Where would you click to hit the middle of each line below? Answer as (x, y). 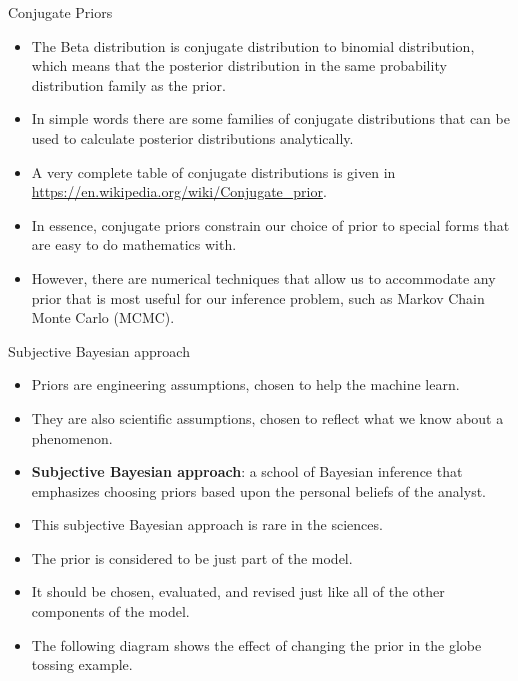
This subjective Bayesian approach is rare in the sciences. (207, 524)
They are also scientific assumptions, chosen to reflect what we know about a (267, 417)
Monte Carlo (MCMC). (103, 317)
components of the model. (110, 611)
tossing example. (82, 664)
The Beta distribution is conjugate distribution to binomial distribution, (253, 45)
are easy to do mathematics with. (134, 244)
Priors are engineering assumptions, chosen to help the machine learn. (245, 384)
